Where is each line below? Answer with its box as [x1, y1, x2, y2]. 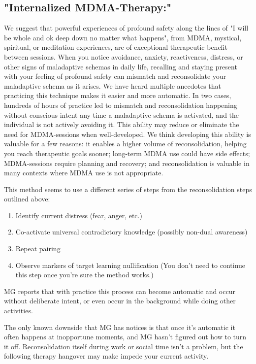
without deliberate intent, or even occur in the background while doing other [4, 296, 236, 306]
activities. [4, 305, 33, 316]
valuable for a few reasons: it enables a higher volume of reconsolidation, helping [4, 138, 247, 149]
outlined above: [4, 194, 50, 204]
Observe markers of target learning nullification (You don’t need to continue [15, 260, 246, 270]
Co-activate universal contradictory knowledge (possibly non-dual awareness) [15, 227, 248, 237]
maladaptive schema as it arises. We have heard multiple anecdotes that [4, 80, 222, 91]
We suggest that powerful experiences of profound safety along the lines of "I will [4, 23, 249, 33]
